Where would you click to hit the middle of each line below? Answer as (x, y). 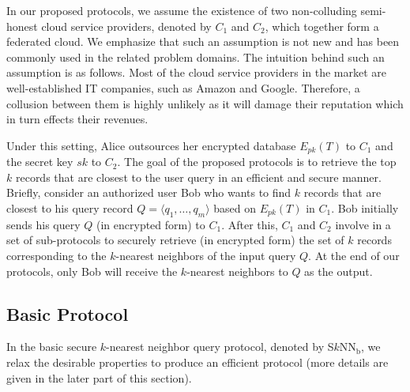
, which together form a (322, 26)
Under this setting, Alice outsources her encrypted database (151, 145)
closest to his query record (70, 207)
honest (22, 26)
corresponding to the (56, 255)
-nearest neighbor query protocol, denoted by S (220, 347)
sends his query (43, 224)
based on (235, 207)
